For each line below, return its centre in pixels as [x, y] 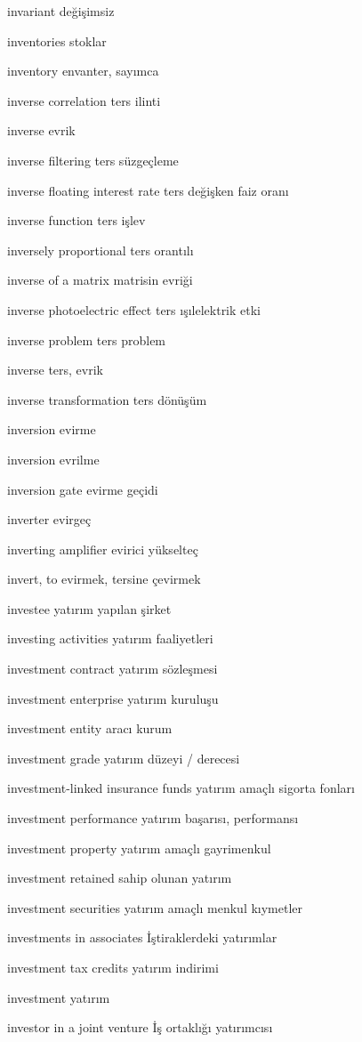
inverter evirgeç [49, 519]
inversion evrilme [53, 459]
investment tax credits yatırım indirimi [113, 967]
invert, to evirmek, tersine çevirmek [104, 579]
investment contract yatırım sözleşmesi [113, 669]
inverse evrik [41, 130]
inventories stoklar [57, 40]
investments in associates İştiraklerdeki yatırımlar [142, 937]
